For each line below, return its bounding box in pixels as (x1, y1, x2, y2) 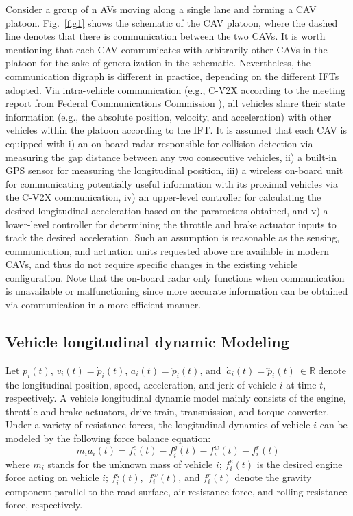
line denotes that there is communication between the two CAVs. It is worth (5, 29, 326, 43)
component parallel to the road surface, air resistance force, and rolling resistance (5, 484, 348, 498)
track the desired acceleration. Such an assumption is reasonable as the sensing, (5, 230, 340, 245)
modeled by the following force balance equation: (5, 431, 211, 445)
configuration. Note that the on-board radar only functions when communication (5, 270, 345, 284)
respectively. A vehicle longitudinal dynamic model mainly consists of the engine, (5, 391, 346, 405)
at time (286, 377, 317, 391)
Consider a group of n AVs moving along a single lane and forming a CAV (5, 2, 317, 16)
